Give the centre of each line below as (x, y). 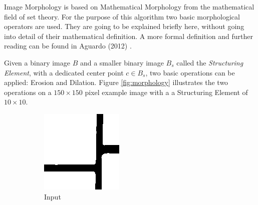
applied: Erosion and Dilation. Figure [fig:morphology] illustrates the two (116, 82)
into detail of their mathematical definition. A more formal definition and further (128, 36)
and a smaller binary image (122, 62)
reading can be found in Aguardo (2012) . (68, 46)
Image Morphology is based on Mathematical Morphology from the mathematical (129, 6)
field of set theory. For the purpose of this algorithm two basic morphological (122, 16)
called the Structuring (210, 62)
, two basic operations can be (190, 72)
